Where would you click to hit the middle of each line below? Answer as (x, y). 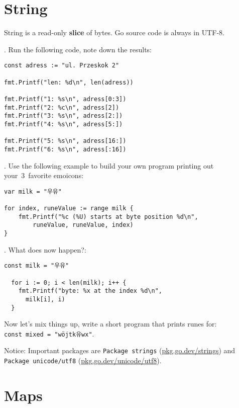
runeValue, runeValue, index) (83, 225)
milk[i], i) (45, 299)
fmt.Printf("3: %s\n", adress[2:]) (64, 116)
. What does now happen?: (45, 249)
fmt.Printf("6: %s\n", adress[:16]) (65, 149)
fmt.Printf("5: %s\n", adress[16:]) (65, 141)
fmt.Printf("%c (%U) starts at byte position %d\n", (108, 217)
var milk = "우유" (33, 191)
